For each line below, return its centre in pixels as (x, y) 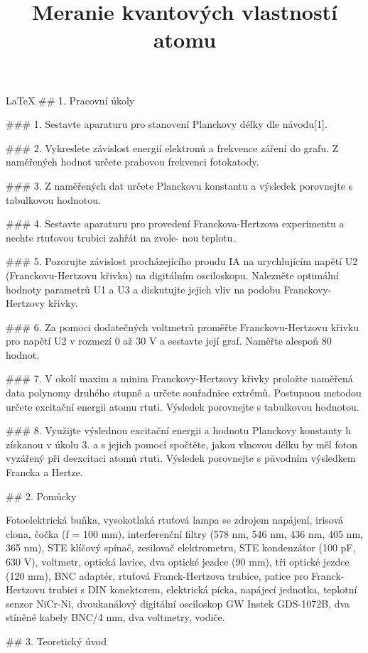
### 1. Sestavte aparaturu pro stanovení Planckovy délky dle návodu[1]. (167, 124)
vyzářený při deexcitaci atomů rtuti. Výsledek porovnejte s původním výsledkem (181, 458)
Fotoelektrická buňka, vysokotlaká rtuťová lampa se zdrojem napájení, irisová (175, 520)
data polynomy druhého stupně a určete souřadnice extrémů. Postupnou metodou (184, 393)
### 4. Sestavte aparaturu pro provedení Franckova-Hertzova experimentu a (175, 223)
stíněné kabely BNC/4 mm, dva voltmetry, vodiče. (115, 617)
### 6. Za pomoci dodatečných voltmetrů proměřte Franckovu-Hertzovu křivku (183, 326)
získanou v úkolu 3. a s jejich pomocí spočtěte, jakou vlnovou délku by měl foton (182, 444)
